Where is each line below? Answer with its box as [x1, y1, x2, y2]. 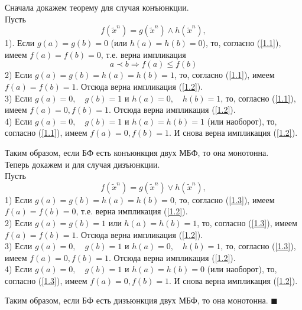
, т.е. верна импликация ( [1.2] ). [76, 205, 188, 217]
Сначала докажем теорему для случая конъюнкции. [5, 1, 189, 13]
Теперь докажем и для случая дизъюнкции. [5, 158, 160, 170]
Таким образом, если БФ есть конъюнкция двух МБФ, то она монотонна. [5, 146, 269, 158]
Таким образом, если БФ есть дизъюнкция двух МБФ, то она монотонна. [5, 294, 268, 306]
